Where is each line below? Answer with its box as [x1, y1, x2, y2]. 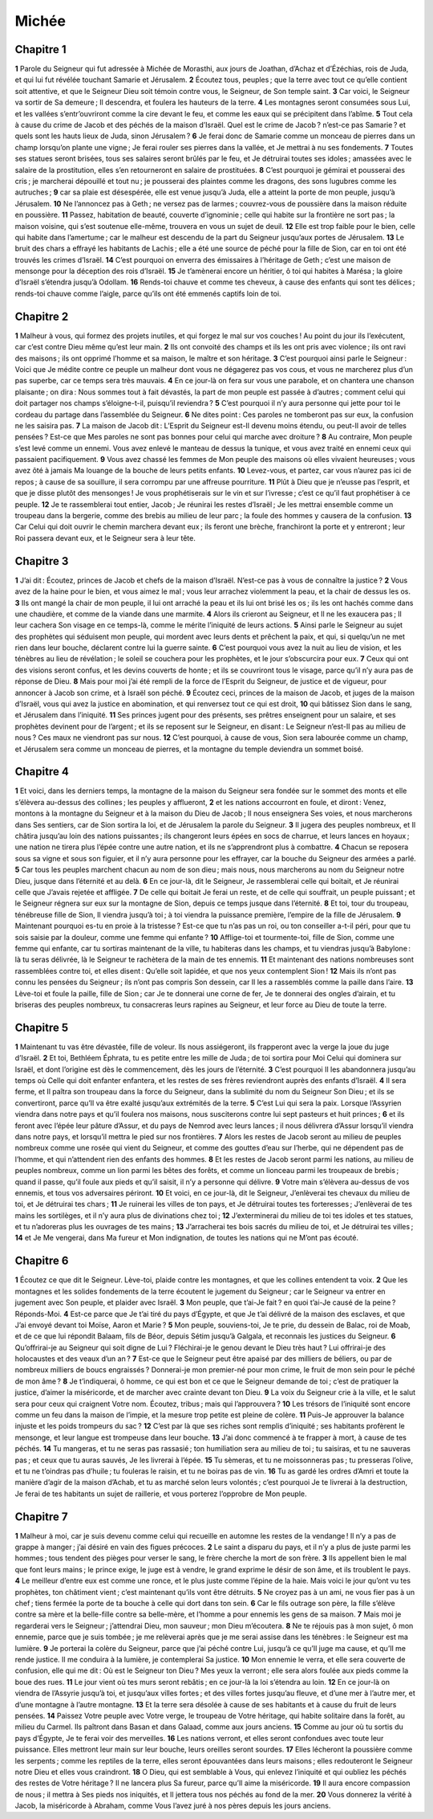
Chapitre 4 [14, 765, 70, 779]
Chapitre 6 [14, 1254, 69, 1268]
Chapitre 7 [14, 1510, 68, 1523]
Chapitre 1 [14, 43, 67, 56]
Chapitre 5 [14, 1020, 69, 1034]
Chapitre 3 [14, 554, 69, 568]
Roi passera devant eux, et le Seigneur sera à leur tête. [14, 533, 196, 542]
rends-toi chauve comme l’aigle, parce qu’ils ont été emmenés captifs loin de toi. [14, 288, 281, 298]
